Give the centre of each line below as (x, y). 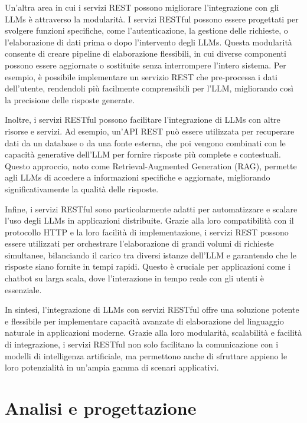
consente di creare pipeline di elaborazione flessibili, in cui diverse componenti (146, 53)
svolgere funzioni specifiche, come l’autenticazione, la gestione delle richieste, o (146, 30)
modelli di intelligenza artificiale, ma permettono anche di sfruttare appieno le (146, 355)
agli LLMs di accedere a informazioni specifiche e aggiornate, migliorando (138, 177)
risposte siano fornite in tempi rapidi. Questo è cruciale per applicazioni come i (148, 266)
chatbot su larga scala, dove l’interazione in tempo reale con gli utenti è (134, 278)
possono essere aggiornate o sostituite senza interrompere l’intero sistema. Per (146, 65)
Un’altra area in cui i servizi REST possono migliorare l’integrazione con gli (142, 7)
